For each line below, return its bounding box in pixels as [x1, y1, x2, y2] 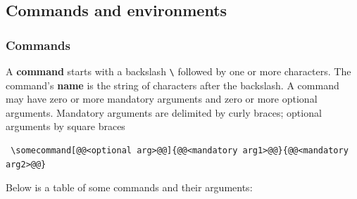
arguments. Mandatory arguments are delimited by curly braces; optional [6, 105, 322, 120]
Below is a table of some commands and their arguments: [6, 180, 253, 195]
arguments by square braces [6, 119, 125, 134]
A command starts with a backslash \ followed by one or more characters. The [6, 64, 351, 78]
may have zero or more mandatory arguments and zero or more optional [6, 91, 318, 106]
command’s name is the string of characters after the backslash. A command [6, 77, 339, 92]
